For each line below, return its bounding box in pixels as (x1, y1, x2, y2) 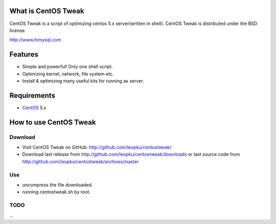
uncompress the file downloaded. (22, 182, 93, 188)
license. (9, 27, 26, 33)
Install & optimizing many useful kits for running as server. (22, 78, 144, 84)
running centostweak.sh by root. (22, 189, 90, 195)
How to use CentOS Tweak (9, 118, 96, 127)
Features (9, 50, 38, 59)
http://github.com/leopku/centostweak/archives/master (22, 158, 139, 164)
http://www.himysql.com (9, 37, 61, 43)
